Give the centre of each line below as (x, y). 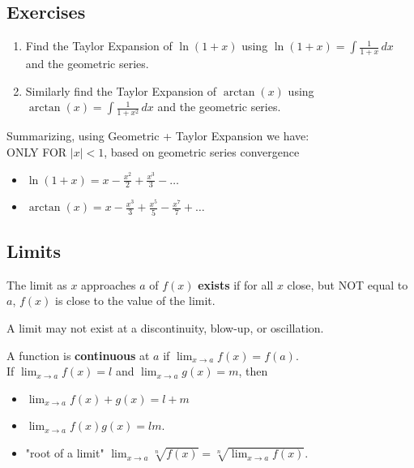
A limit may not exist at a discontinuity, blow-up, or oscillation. (165, 328)
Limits (34, 251)
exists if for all (236, 284)
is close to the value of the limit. (135, 301)
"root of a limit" (65, 453)
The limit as (37, 284)
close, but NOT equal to (348, 284)
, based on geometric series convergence (202, 151)
